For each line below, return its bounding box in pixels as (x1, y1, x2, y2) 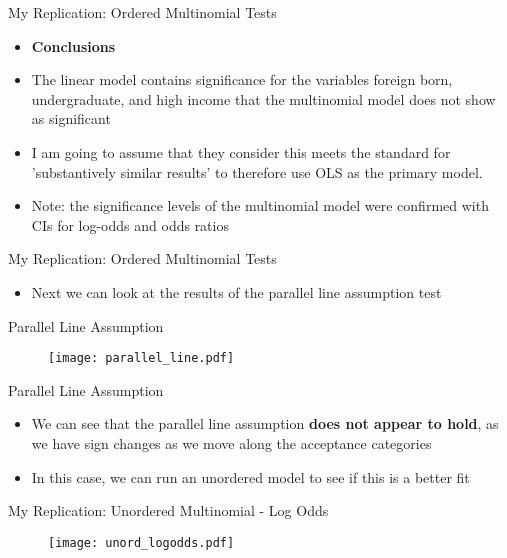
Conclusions (31, 35, 116, 56)
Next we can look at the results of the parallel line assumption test (31, 281, 442, 302)
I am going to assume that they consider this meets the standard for (31, 141, 451, 162)
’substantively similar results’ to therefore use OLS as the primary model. (31, 161, 483, 182)
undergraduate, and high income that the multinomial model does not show (31, 88, 496, 109)
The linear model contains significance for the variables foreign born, (31, 69, 453, 90)
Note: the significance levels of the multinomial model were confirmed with (31, 195, 489, 216)
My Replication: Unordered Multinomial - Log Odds (8, 500, 329, 521)
